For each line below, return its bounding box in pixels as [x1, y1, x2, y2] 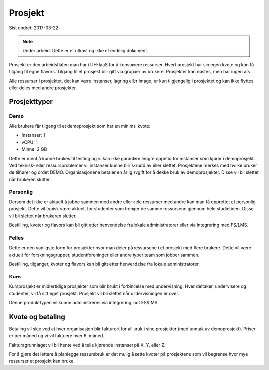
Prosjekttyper [9, 97, 53, 106]
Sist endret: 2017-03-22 [9, 25, 58, 31]
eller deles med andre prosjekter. [9, 85, 77, 91]
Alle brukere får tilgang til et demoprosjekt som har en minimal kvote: [9, 123, 151, 129]
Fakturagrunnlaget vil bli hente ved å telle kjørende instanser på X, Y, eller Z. [9, 342, 166, 348]
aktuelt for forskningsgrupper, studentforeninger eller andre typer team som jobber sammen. [9, 252, 200, 258]
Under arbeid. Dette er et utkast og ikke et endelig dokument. [22, 48, 149, 54]
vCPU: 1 [21, 139, 38, 145]
